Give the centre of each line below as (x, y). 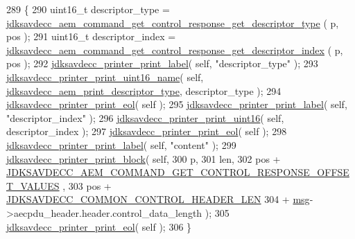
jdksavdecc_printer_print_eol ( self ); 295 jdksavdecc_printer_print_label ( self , (177, 104)
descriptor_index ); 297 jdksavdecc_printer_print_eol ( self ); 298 (147, 131)
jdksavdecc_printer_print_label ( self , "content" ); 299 (121, 144)
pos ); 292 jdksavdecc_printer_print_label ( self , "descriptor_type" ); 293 (162, 63)
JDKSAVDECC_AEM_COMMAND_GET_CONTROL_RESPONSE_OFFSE (178, 172)
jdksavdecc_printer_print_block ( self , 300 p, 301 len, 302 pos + (144, 158)
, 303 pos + (87, 185)
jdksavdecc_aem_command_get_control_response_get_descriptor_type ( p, (173, 23)
